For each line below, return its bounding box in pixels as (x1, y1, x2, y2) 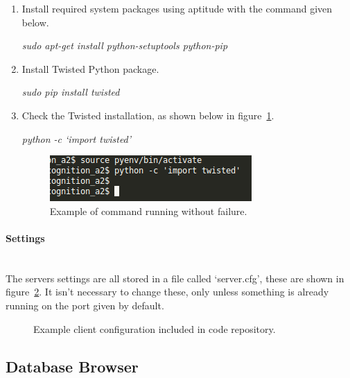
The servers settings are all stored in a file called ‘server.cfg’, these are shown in (6, 270, 344, 285)
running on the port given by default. (6, 298, 164, 312)
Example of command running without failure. (49, 203, 247, 218)
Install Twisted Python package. (21, 61, 159, 76)
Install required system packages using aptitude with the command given (21, 1, 333, 15)
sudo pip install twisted (21, 85, 120, 99)
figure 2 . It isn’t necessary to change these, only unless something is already (6, 284, 329, 299)
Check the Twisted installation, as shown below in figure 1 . (21, 108, 274, 122)
